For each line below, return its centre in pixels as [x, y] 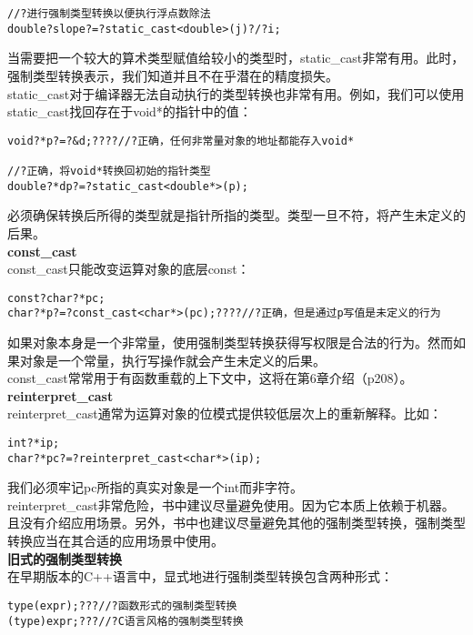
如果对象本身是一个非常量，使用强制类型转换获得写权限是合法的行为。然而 [230, 342]
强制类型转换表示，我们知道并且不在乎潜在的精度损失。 [173, 75]
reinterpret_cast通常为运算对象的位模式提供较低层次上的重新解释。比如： [225, 413]
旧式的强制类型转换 [65, 558]
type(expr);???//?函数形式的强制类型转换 [122, 605]
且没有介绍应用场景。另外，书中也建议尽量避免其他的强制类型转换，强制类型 [236, 523]
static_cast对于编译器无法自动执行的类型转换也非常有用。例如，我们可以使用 [236, 93]
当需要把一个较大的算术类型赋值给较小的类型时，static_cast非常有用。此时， [236, 58]
